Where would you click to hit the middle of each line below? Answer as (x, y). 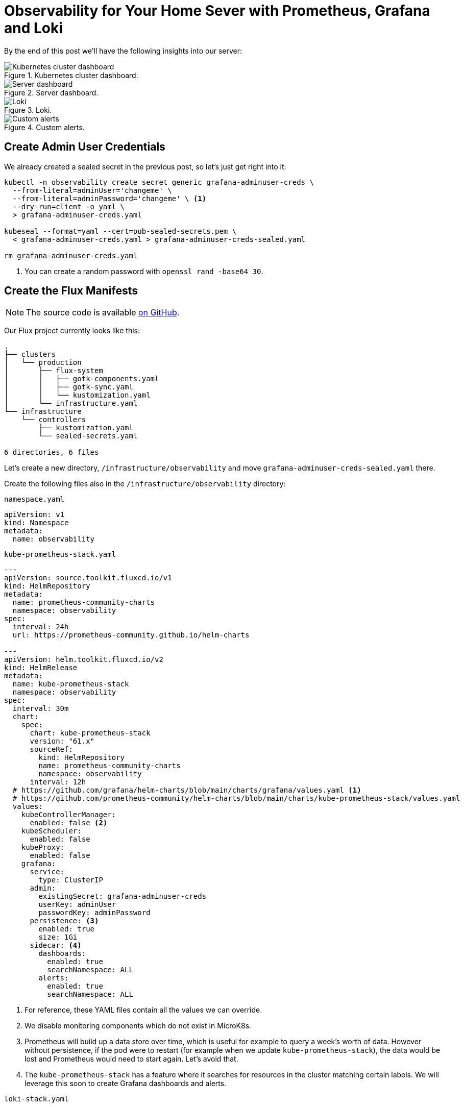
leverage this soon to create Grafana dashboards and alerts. (126, 1084)
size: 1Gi (58, 937)
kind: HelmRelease (41, 668)
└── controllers (54, 420)
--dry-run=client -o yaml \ (69, 206)
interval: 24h (41, 627)
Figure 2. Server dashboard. (51, 92)
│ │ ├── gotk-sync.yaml (69, 387)
